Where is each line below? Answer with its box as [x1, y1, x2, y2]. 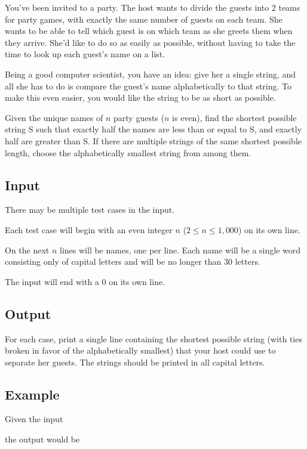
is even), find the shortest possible [172, 111, 297, 123]
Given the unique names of [5, 111, 103, 123]
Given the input [5, 413, 63, 425]
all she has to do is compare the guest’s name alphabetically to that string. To [5, 79, 292, 92]
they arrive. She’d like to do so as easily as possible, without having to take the [5, 36, 296, 48]
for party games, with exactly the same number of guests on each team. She [5, 13, 283, 25]
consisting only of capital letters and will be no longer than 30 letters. [5, 255, 260, 268]
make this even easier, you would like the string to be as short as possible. [5, 91, 276, 104]
